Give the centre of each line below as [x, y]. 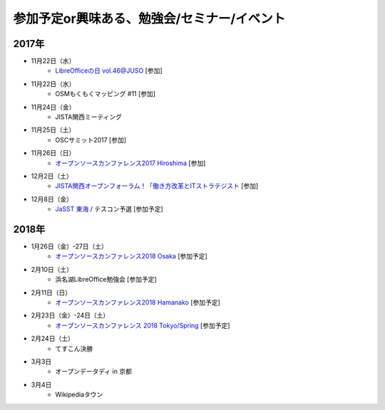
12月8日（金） [52, 199]
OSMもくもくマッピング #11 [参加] [106, 94]
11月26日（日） [53, 153]
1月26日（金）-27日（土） [70, 246]
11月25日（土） [53, 130]
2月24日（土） [52, 339]
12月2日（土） [52, 176]
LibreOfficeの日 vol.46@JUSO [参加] [109, 70]
